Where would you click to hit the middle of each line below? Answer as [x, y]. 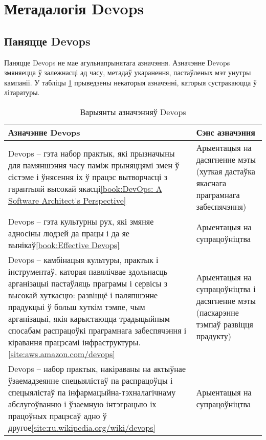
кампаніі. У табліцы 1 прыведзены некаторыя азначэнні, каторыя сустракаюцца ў [130, 82]
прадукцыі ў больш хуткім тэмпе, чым [77, 306]
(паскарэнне [217, 313]
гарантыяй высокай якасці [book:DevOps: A [85, 189]
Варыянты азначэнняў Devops [133, 112]
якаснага [211, 183]
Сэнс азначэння [226, 132]
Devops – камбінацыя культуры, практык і [83, 259]
